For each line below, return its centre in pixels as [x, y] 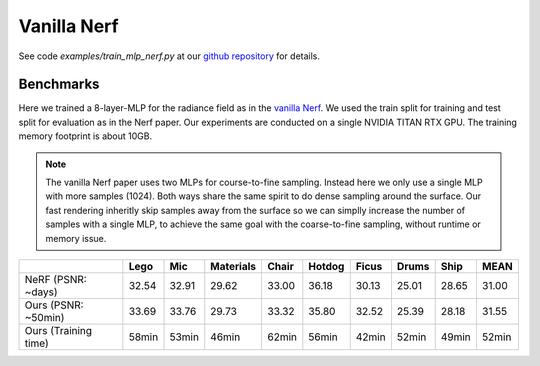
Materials [233, 266]
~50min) [44, 317]
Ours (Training [58, 330]
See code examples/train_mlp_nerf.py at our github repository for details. [169, 56]
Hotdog [326, 266]
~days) [41, 292]
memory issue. [76, 238]
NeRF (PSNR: [55, 279]
